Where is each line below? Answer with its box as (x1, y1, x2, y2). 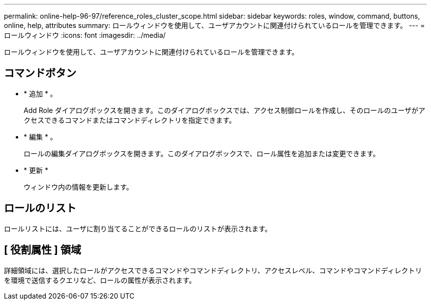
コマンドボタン (4, 67, 76, 80)
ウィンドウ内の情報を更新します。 (24, 182, 133, 191)
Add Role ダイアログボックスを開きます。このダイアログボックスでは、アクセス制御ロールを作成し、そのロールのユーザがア (24, 106, 426, 114)
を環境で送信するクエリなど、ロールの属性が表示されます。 (4, 276, 196, 284)
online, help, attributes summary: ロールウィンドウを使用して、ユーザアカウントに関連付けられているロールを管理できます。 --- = (4, 21, 425, 29)
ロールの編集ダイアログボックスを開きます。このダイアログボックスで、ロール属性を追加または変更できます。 (24, 149, 380, 158)
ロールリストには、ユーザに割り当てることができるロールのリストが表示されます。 (4, 224, 272, 233)
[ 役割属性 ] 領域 (4, 244, 81, 256)
